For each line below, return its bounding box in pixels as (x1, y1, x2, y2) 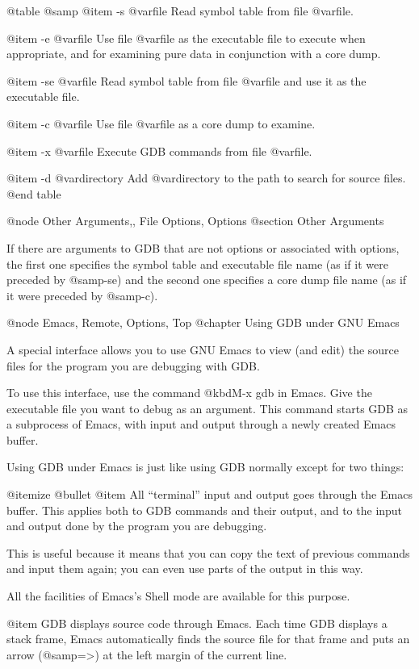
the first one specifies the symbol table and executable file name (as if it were (6, 255, 388, 272)
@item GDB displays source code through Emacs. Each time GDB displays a (6, 614, 388, 631)
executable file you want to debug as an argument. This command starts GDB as (6, 399, 409, 416)
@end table (6, 185, 61, 202)
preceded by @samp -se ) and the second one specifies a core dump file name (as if (6, 271, 407, 288)
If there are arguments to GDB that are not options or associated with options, (6, 239, 400, 256)
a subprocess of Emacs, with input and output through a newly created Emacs (6, 416, 396, 433)
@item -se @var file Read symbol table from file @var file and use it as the (6, 72, 367, 89)
